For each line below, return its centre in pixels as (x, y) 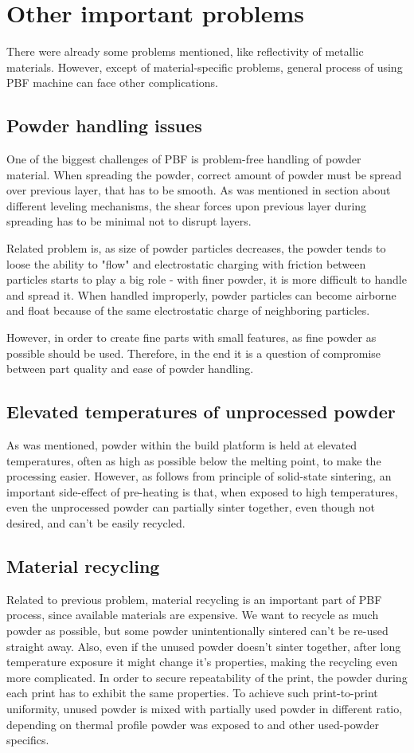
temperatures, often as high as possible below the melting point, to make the (194, 460)
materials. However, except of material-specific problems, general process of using (205, 67)
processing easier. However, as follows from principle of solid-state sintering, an (199, 476)
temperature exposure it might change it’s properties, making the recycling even (202, 662)
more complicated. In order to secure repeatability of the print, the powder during (207, 677)
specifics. (28, 740)
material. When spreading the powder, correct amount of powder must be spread (204, 174)
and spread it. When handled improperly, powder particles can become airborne (201, 294)
